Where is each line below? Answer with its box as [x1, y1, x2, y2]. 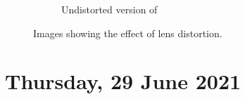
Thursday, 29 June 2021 [5, 67, 241, 95]
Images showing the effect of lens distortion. [33, 25, 222, 40]
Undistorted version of [61, 2, 158, 16]
